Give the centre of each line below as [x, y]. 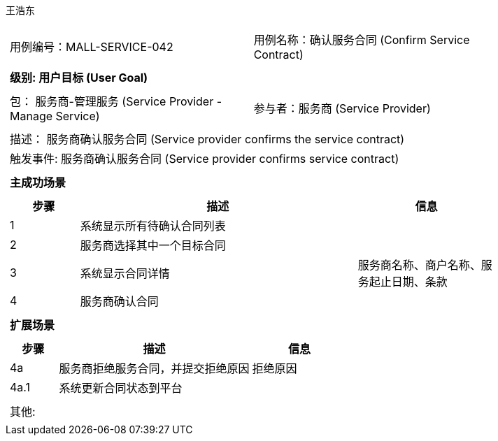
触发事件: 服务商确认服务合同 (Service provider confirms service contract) [205, 159]
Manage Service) [55, 116]
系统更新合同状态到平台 [121, 388]
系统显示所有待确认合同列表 [153, 226]
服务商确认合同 [119, 301]
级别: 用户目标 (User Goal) [79, 78]
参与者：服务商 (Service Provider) [342, 108]
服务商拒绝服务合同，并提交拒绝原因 [154, 368]
